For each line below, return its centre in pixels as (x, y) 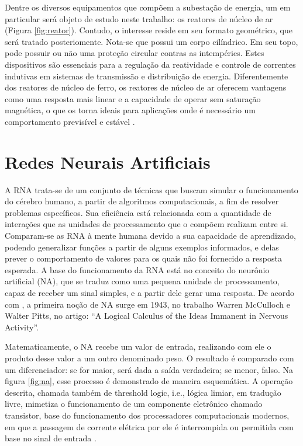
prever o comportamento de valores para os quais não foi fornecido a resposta (143, 258)
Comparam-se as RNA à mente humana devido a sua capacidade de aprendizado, (150, 236)
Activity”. (22, 327)
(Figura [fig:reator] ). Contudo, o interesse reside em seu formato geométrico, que (149, 30)
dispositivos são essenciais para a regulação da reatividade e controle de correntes (150, 64)
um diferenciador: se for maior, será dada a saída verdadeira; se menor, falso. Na (149, 369)
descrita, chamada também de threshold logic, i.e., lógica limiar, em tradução (143, 392)
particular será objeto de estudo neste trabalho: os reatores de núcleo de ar (139, 18)
